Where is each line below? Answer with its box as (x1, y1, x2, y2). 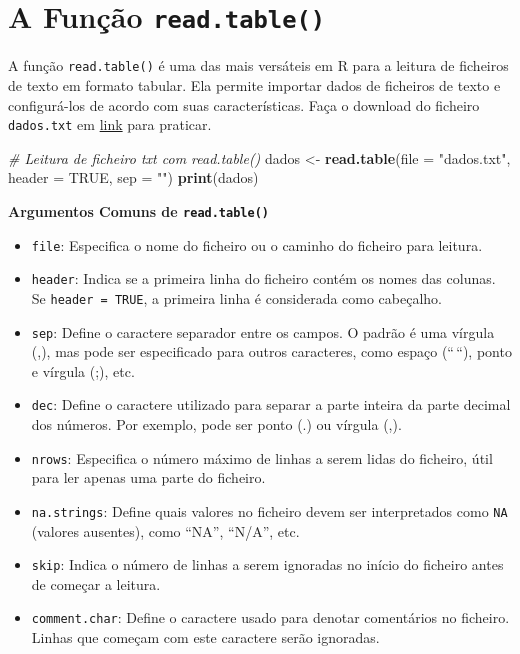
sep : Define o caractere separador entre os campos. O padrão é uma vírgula (31, 321, 495, 342)
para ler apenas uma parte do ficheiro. (31, 467, 266, 488)
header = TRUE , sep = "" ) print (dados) (8, 167, 259, 188)
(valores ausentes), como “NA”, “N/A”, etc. (31, 520, 300, 541)
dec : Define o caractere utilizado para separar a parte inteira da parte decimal (31, 394, 511, 415)
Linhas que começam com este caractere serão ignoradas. (31, 627, 380, 648)
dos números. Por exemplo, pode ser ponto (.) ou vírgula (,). (31, 414, 402, 435)
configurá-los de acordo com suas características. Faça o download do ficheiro (8, 94, 480, 115)
